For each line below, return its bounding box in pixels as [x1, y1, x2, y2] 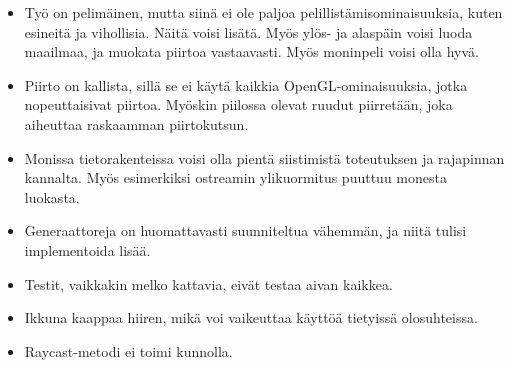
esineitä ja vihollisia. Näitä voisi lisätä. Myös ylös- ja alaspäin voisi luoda [24, 21, 473, 42]
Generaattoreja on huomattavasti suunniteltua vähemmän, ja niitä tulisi [24, 220, 467, 241]
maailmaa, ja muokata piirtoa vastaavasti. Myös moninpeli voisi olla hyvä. [24, 41, 479, 62]
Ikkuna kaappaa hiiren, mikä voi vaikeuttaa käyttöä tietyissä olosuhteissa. [24, 307, 478, 328]
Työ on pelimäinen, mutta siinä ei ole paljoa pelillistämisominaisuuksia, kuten [24, 2, 503, 22]
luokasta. [24, 186, 80, 207]
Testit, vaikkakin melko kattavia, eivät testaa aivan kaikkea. [24, 273, 393, 294]
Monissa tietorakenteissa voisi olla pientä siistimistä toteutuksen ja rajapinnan [24, 147, 505, 168]
